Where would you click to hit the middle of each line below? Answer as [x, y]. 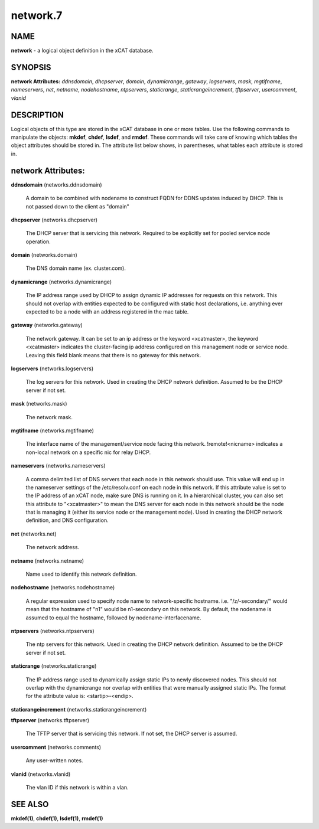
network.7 [37, 15]
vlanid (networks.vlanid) [41, 774]
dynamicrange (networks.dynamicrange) [61, 282]
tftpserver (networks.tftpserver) [50, 720]
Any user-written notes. [54, 761]
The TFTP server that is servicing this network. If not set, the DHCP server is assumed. [131, 734]
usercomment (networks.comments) [56, 747]
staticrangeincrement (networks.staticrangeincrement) [79, 709]
